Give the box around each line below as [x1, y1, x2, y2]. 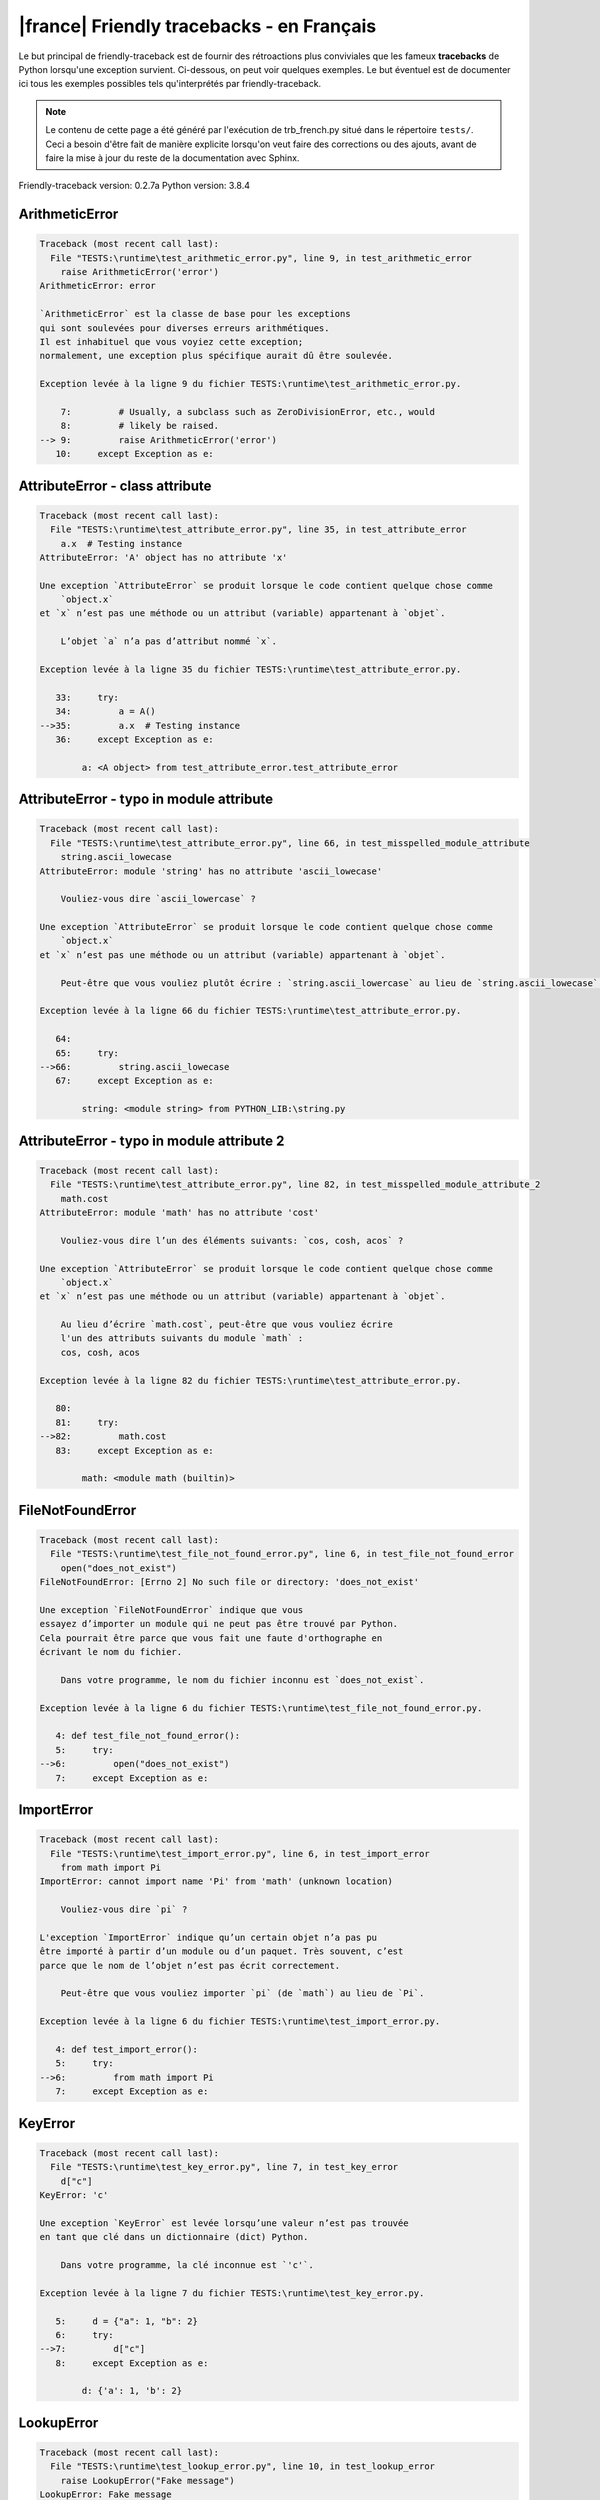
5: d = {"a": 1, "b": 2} [55, 2315, 199, 2327]
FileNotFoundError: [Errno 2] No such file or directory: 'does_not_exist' [39, 1576, 420, 1588]
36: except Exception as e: [55, 733, 214, 745]
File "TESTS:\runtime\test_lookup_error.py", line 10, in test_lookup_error [50, 2461, 435, 2472]
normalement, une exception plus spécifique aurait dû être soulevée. [39, 350, 394, 362]
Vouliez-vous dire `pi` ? [60, 1904, 188, 1915]
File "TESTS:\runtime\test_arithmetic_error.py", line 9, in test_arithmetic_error [50, 252, 472, 264]
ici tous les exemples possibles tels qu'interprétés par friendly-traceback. [18, 78, 322, 90]
